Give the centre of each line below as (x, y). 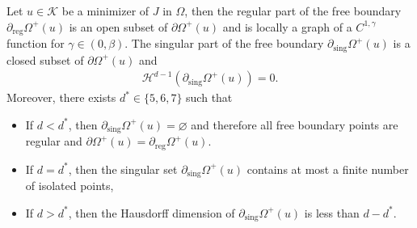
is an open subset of (118, 26)
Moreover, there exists (61, 97)
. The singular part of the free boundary (224, 43)
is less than (332, 212)
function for (36, 43)
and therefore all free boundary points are (295, 124)
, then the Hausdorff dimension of (152, 212)
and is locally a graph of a (287, 26)
